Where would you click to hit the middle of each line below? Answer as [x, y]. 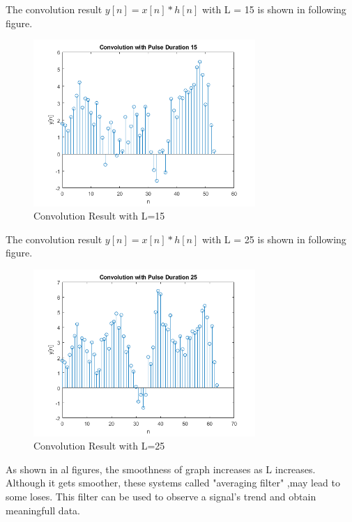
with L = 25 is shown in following [274, 239]
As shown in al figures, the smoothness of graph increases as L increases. [161, 469]
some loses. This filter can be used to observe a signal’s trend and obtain [161, 496]
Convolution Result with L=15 [99, 216]
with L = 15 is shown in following [274, 9]
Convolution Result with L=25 [99, 446]
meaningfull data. [43, 510]
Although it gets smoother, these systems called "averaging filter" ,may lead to [173, 483]
